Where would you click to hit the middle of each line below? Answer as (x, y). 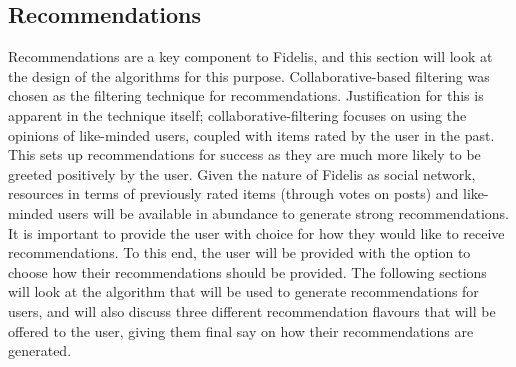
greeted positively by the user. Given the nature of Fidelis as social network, (242, 173)
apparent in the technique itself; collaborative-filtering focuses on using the (237, 114)
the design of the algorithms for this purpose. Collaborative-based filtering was (249, 75)
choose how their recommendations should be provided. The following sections (247, 271)
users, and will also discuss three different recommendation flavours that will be (252, 310)
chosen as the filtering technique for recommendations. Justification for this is (246, 95)
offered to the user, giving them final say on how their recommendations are (241, 330)
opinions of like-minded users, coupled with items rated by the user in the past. (251, 134)
